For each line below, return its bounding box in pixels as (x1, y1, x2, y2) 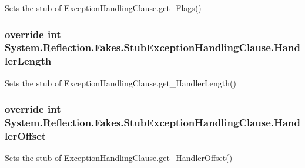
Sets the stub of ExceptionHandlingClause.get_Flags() (5, 2, 202, 14)
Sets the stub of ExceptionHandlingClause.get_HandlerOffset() (5, 152, 233, 164)
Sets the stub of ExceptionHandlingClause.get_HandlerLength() (5, 76, 236, 89)
